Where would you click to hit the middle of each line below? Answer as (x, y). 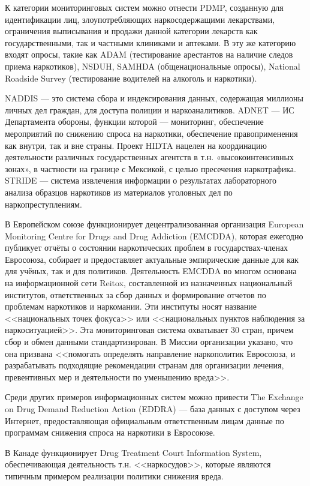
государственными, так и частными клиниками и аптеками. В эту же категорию (151, 42)
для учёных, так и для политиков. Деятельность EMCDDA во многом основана (151, 271)
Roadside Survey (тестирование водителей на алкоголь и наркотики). (131, 78)
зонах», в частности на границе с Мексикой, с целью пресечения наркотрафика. (151, 168)
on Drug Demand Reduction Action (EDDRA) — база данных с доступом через (153, 409)
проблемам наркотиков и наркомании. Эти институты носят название (131, 306)
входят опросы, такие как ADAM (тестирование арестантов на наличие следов (149, 54)
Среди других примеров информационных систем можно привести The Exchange (154, 397)
